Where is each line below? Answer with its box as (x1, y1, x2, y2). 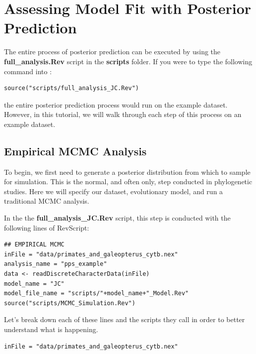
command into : (4, 66, 52, 76)
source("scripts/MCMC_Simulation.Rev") (4, 299, 135, 307)
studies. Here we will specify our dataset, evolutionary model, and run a (4, 186, 223, 196)
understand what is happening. (4, 324, 98, 334)
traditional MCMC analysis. (4, 196, 89, 206)
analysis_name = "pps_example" (4, 260, 107, 268)
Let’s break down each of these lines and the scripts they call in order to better (4, 314, 245, 325)
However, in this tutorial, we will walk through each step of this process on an (4, 109, 242, 119)
